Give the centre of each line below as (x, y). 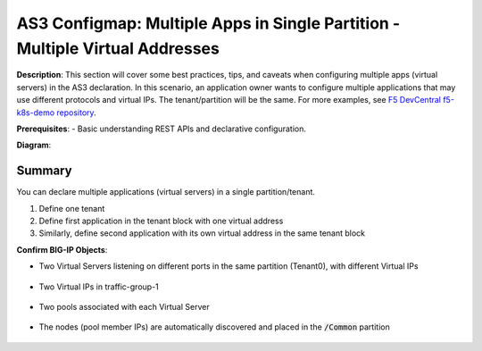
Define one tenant (72, 208)
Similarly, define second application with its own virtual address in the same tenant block (202, 233)
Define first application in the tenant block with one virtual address (161, 221)
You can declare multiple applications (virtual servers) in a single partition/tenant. (166, 192)
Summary (44, 171)
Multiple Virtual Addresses (118, 48)
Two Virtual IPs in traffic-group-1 (99, 287)
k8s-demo (36, 113)
